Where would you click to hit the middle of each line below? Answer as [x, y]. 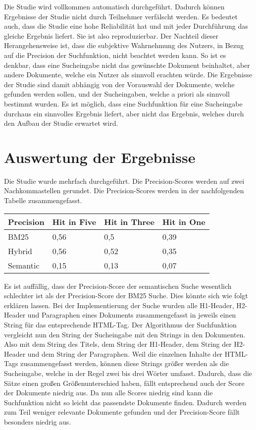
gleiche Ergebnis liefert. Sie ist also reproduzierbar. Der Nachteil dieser [111, 35]
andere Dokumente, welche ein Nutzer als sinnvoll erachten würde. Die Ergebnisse [128, 75]
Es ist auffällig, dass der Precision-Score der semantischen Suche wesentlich [118, 286]
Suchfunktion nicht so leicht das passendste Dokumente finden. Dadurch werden [125, 402]
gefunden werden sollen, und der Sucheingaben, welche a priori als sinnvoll [117, 94]
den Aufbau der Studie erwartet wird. [61, 123]
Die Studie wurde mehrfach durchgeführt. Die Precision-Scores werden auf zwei [124, 181]
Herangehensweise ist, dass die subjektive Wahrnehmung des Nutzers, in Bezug [124, 45]
